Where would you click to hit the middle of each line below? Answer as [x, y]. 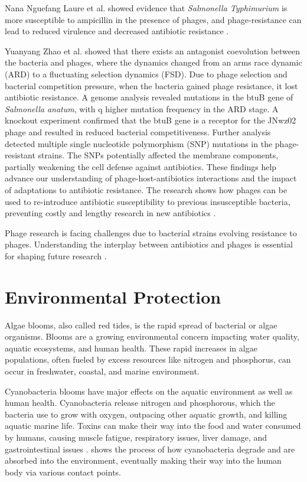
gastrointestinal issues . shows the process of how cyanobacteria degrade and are [150, 449]
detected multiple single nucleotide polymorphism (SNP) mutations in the [139, 143]
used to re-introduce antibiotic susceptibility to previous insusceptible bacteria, [148, 201]
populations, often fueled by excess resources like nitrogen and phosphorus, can [148, 359]
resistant [20, 155]
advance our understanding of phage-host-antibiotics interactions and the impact [151, 178]
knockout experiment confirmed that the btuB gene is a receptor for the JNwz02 [151, 120]
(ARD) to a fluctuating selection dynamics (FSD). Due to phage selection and [146, 74]
